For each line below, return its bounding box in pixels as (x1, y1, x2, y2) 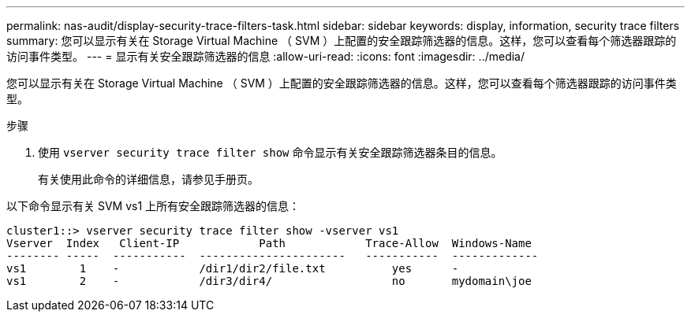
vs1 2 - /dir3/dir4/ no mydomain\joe (6, 275, 532, 287)
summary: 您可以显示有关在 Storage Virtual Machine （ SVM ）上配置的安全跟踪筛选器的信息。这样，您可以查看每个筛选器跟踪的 (6, 34, 677, 47)
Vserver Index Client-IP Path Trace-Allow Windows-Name (6, 237, 532, 250)
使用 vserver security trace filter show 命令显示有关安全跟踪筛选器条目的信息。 (38, 146, 502, 159)
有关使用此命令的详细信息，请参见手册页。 (38, 172, 259, 186)
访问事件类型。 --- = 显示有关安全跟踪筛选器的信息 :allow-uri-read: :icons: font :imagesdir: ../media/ (6, 50, 525, 63)
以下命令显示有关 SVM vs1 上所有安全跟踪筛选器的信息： (6, 199, 301, 213)
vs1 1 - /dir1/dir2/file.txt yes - (6, 262, 459, 275)
